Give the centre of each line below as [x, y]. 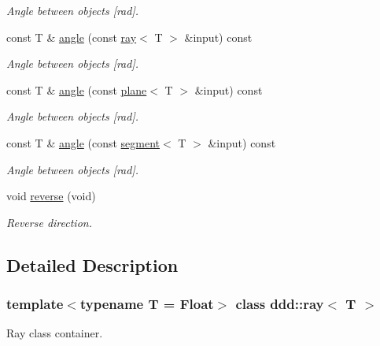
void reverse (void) [51, 196]
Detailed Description [92, 264]
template [35, 304]
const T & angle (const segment [83, 142]
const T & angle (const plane [77, 89]
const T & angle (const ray [72, 37]
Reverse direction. [49, 222]
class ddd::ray [280, 304]
